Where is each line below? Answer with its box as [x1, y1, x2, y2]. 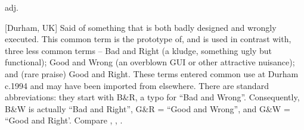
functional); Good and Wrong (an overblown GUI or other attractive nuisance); [5, 56, 295, 68]
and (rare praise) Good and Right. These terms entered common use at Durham [5, 67, 299, 80]
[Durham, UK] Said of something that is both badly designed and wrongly [5, 21, 277, 33]
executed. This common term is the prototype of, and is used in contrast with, [5, 33, 291, 45]
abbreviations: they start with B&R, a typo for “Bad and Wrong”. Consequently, [5, 91, 300, 103]
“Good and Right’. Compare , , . [5, 114, 123, 126]
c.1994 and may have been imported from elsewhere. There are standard [5, 79, 269, 91]
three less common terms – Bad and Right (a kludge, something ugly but [5, 44, 272, 56]
